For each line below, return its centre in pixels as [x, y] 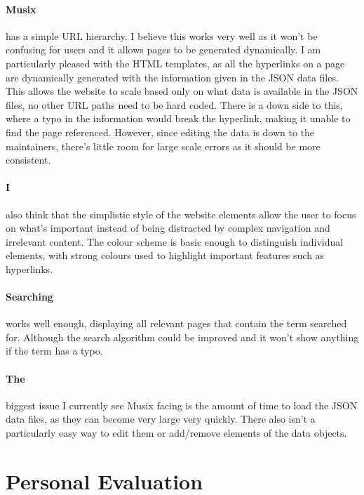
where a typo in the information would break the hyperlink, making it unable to [178, 118]
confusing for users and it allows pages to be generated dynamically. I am [163, 49]
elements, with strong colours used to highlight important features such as [165, 255]
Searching [29, 297]
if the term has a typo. [54, 351]
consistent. [28, 160]
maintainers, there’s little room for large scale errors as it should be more [163, 146]
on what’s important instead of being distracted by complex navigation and [168, 228]
